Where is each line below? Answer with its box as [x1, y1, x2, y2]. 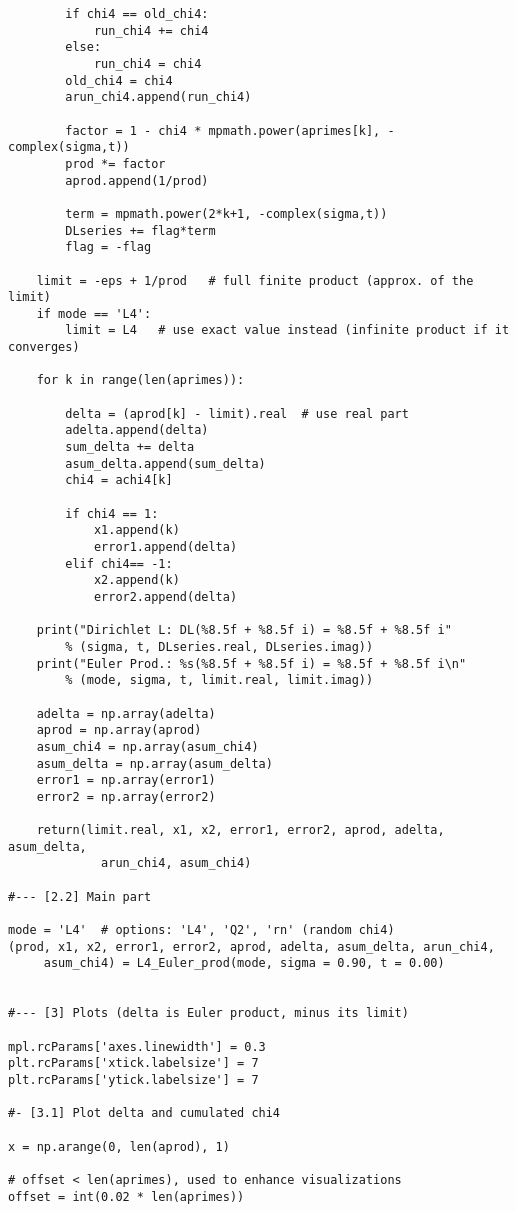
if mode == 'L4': [36, 306, 152, 321]
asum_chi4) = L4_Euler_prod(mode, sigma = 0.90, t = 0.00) [43, 956, 445, 971]
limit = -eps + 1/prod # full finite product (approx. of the [36, 273, 474, 288]
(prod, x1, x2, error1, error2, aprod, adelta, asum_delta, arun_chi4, [8, 939, 495, 954]
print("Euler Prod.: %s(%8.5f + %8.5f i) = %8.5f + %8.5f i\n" [36, 656, 467, 671]
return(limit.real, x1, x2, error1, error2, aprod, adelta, [36, 823, 445, 838]
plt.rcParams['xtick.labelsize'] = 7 [8, 1056, 259, 1071]
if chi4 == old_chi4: [65, 7, 209, 21]
